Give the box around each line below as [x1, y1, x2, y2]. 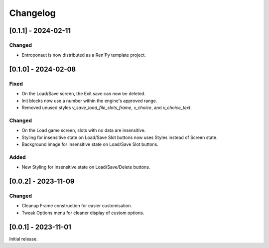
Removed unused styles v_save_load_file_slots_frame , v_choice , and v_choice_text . [21, 105, 192, 111]
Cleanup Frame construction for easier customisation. [21, 203, 132, 209]
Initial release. [9, 236, 38, 242]
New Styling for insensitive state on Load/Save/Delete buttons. [21, 164, 150, 170]
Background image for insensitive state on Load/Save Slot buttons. [21, 141, 159, 147]
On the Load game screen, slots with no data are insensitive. [21, 127, 146, 133]
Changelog [9, 7, 56, 18]
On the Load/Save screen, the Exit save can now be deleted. [21, 91, 145, 97]
